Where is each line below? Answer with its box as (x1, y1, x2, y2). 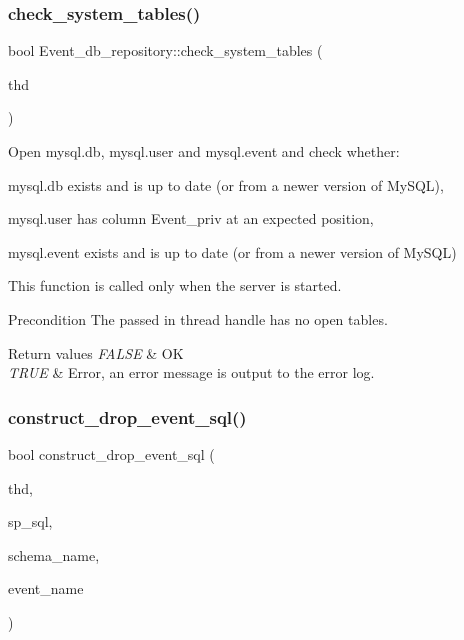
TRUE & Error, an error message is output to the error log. (8, 362, 375, 383)
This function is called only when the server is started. (8, 275, 342, 296)
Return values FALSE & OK (8, 342, 184, 363)
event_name (8, 578, 84, 599)
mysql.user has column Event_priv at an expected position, (8, 208, 374, 229)
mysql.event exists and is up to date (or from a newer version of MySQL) (8, 241, 457, 262)
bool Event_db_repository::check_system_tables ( (8, 40, 323, 61)
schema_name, (8, 544, 100, 565)
